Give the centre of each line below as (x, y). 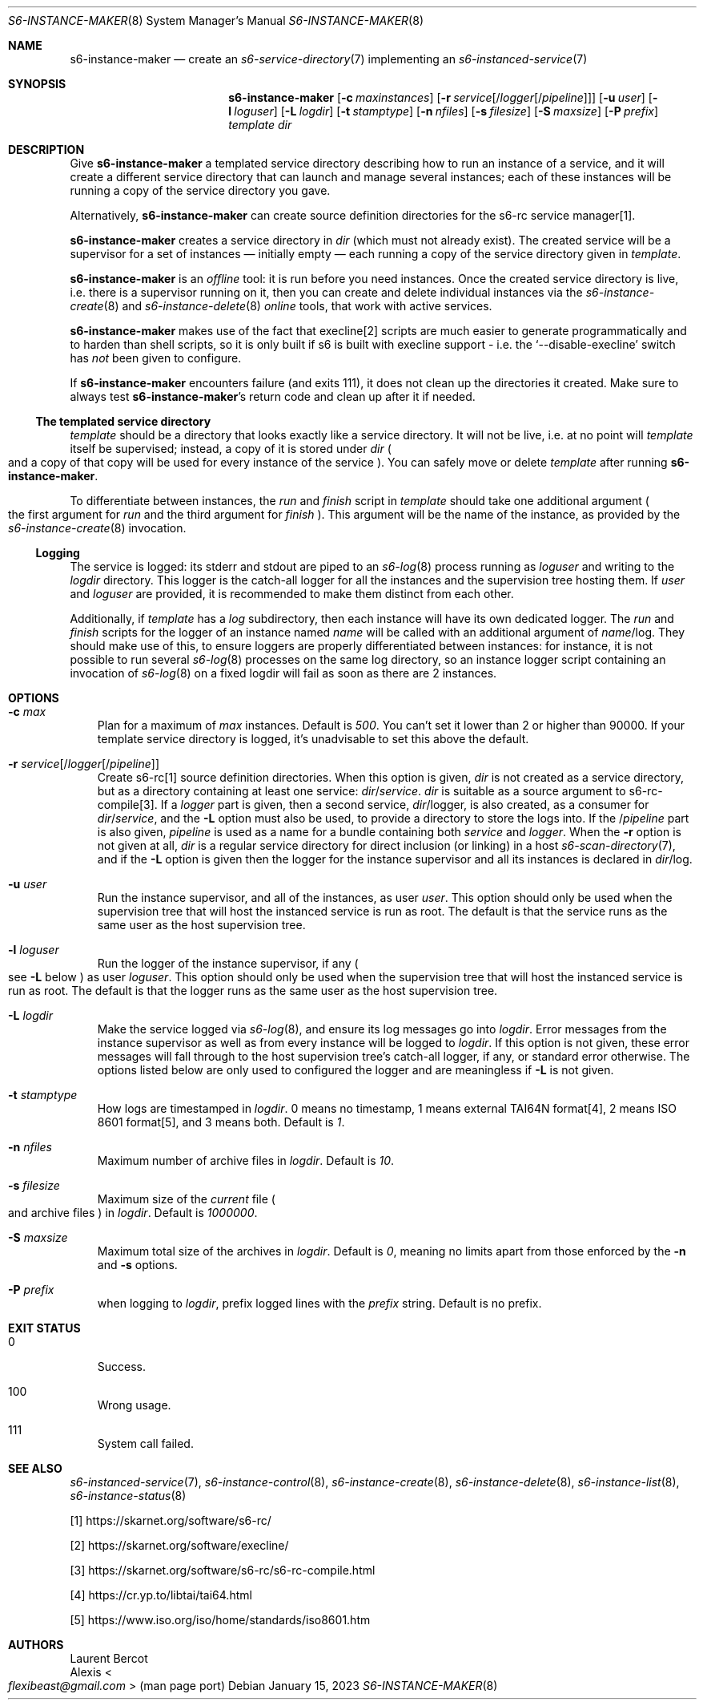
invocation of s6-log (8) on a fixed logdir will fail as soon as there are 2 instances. (283, 673)
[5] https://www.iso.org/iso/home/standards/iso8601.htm (220, 1620)
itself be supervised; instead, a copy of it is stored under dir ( (231, 449)
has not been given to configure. (156, 358)
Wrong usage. (134, 1405)
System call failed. (145, 1443)
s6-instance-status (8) (128, 1496)
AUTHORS (36, 1645)
